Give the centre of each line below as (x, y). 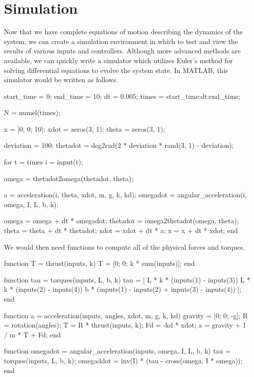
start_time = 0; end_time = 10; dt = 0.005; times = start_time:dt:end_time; (122, 96)
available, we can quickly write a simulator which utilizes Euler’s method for (118, 60)
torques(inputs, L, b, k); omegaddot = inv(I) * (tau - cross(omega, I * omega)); (123, 360)
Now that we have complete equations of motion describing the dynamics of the (123, 32)
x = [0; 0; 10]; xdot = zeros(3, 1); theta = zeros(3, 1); (85, 129)
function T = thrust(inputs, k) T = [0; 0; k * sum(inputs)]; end (99, 263)
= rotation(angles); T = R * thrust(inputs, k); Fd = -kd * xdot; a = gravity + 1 (125, 325)
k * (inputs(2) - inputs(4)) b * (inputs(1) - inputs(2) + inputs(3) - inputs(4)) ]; (123, 289)
